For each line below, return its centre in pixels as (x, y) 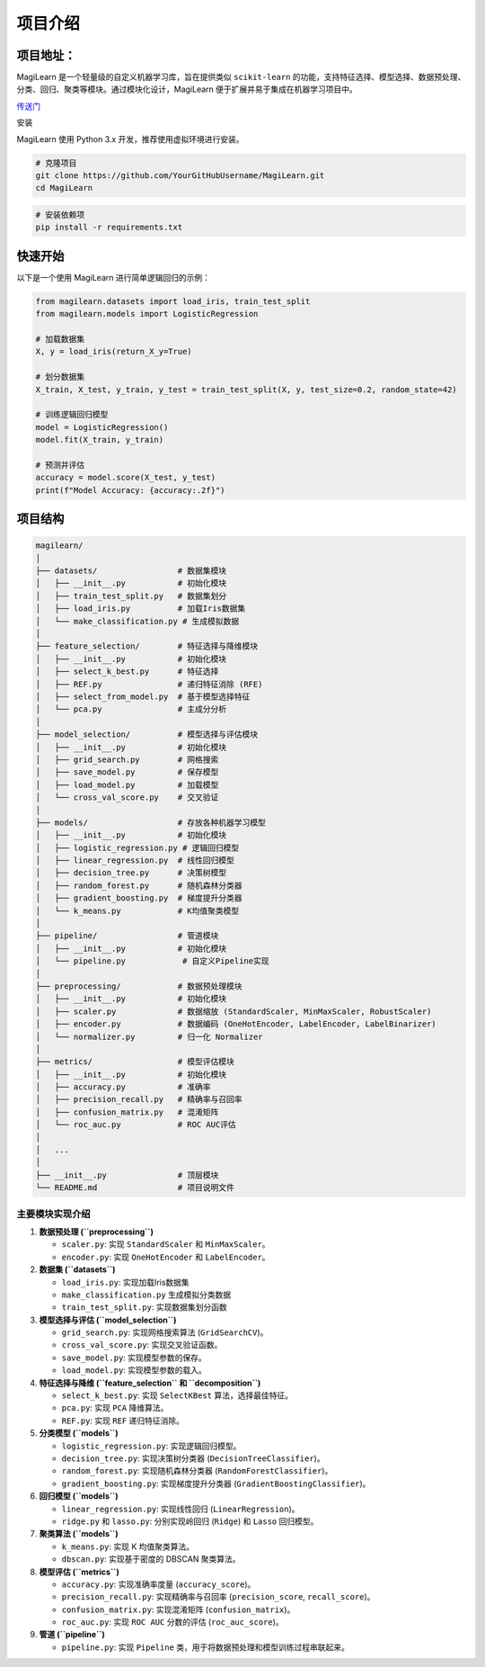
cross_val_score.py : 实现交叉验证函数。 (142, 1345)
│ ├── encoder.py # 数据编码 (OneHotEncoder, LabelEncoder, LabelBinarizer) (236, 1024)
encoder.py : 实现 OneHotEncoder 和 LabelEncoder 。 (166, 1257)
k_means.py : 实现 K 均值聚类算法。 (128, 1546)
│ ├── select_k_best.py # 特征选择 (127, 672)
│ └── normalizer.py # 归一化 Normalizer (150, 1036)
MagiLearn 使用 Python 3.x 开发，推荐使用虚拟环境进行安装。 (130, 139)
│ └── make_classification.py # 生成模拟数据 (137, 621)
